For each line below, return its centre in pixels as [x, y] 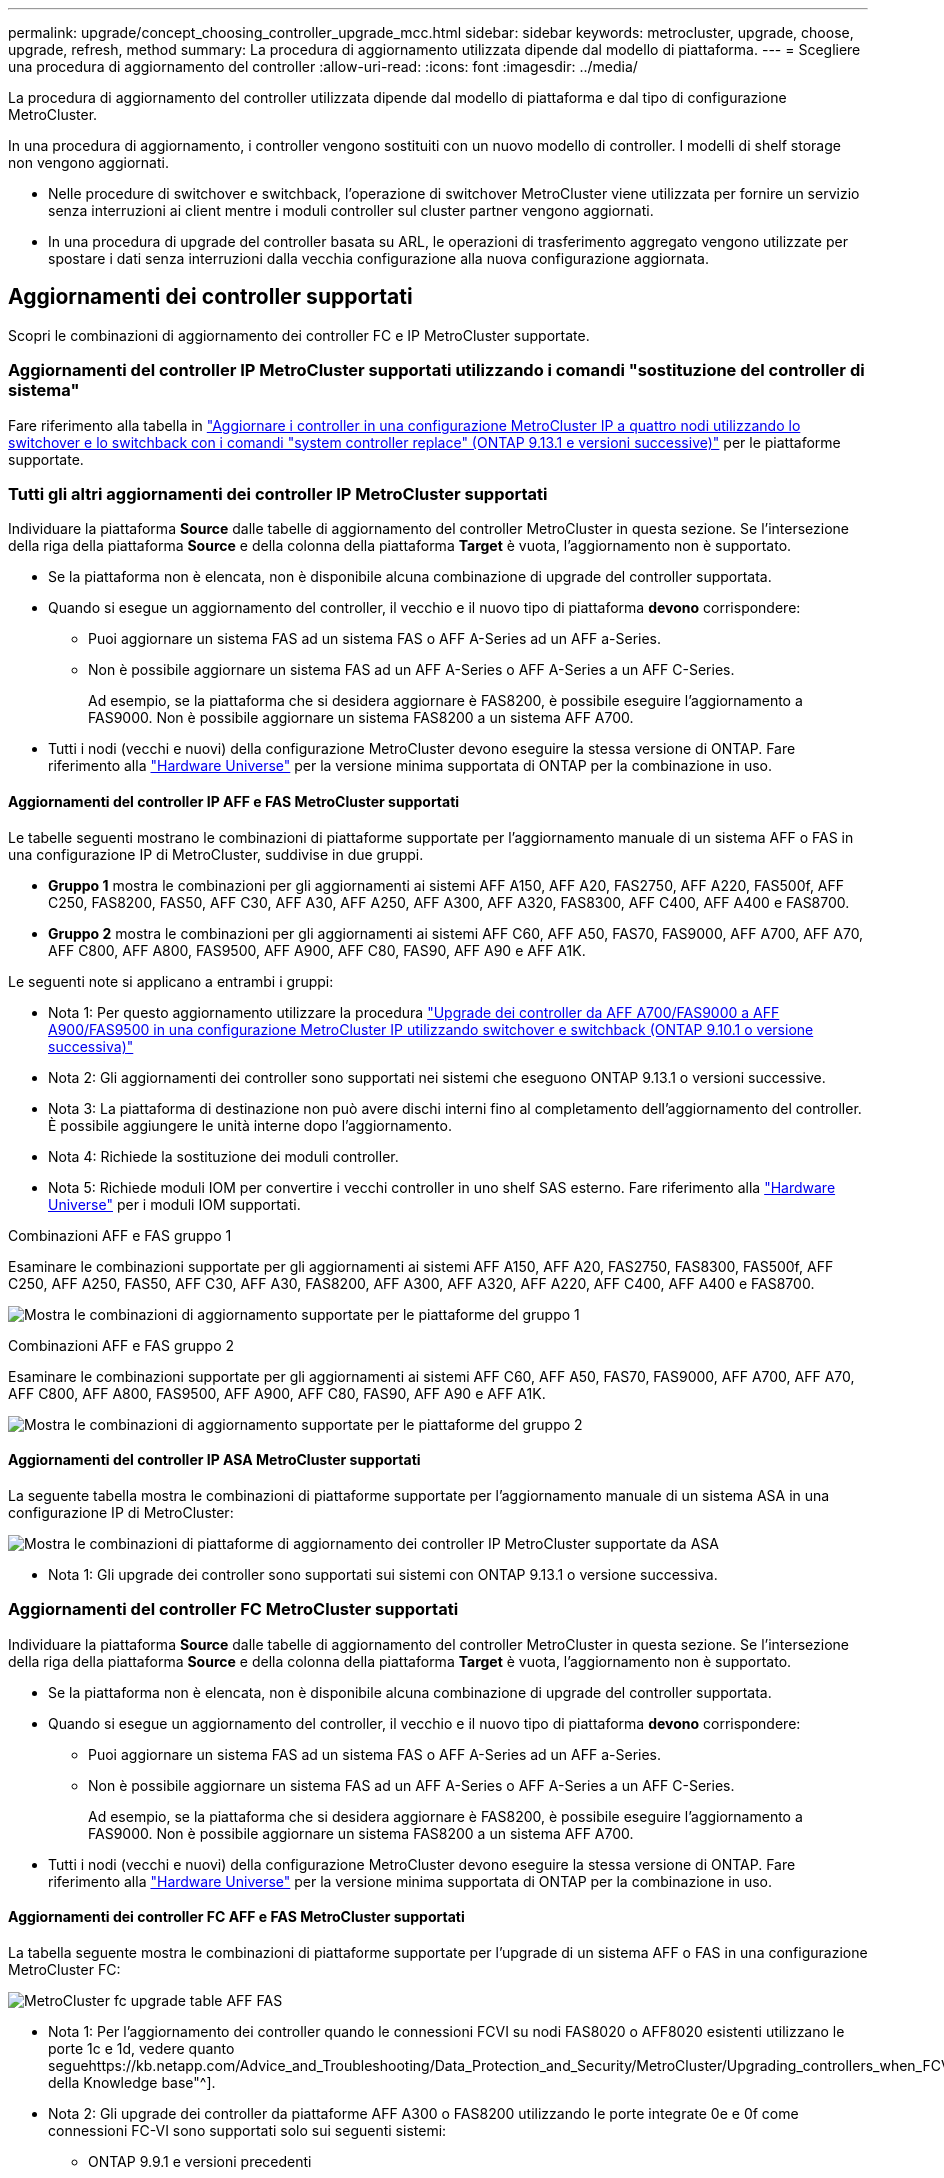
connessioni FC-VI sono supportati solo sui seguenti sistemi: [247, 2130]
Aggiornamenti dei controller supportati [210, 297]
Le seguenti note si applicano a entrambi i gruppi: [171, 981]
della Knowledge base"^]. [132, 2082]
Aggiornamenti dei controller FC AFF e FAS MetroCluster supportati [236, 1917]
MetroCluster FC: [64, 1969]
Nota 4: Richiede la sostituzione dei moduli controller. [223, 1156]
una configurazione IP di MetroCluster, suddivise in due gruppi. [216, 854]
